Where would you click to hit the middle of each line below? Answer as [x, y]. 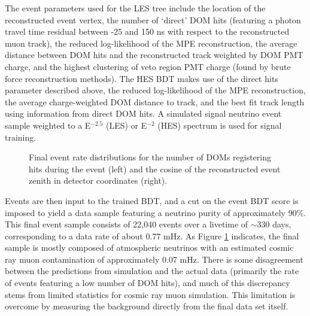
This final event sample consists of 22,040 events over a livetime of [127, 224]
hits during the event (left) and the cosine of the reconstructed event [155, 168]
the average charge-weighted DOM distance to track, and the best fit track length [155, 101]
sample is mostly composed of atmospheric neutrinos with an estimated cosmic [149, 247]
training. [21, 137]
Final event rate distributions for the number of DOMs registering [150, 157]
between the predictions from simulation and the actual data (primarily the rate [152, 271]
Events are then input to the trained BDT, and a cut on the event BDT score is [152, 200]
